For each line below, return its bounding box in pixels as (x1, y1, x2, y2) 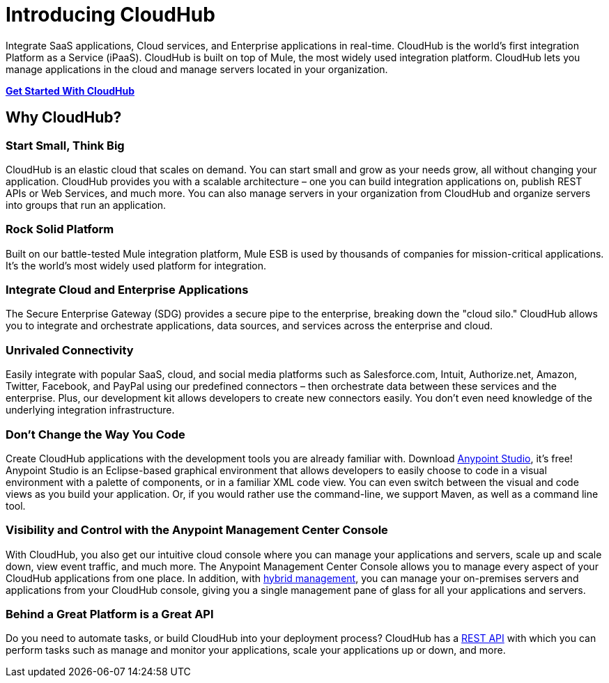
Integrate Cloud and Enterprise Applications (6, 283, 249, 297)
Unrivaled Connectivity (6, 343, 134, 357)
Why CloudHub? (6, 109, 122, 127)
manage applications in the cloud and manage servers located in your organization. (6, 63, 388, 75)
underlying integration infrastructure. (6, 404, 175, 416)
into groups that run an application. (6, 198, 167, 211)
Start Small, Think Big (6, 138, 125, 152)
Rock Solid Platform (6, 222, 114, 237)
